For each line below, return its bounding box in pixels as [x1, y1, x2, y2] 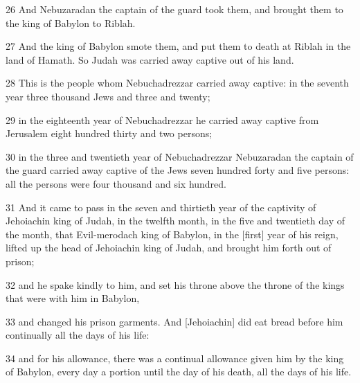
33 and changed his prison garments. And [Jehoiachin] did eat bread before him [6, 314, 343, 328]
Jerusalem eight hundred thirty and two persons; [6, 126, 213, 141]
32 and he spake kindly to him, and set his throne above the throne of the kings [6, 277, 345, 292]
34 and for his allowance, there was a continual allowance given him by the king [6, 350, 344, 365]
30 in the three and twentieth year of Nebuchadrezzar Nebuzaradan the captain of [6, 149, 354, 163]
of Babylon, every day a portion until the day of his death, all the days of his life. [6, 364, 352, 379]
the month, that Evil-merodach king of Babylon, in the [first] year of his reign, [6, 226, 339, 241]
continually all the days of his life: [6, 328, 150, 342]
